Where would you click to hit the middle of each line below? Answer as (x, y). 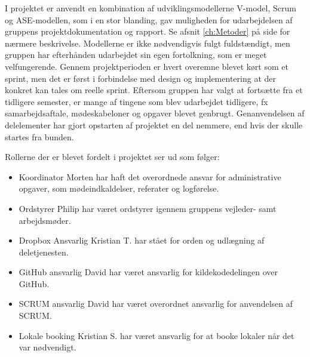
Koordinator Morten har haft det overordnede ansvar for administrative (150, 176)
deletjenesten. (44, 252)
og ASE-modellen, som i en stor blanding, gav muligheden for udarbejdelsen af (149, 19)
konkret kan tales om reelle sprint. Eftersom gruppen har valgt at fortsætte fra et (154, 90)
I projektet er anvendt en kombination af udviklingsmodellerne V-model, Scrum (151, 8)
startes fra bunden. (39, 136)
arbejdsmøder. (45, 220)
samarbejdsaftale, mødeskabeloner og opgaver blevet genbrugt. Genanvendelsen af (155, 113)
